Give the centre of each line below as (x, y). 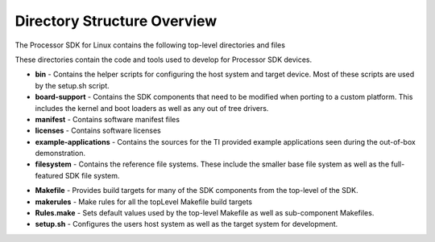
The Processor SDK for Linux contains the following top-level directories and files (150, 45)
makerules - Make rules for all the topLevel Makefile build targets (144, 202)
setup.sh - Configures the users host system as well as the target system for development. (186, 224)
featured (49, 175)
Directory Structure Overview (116, 21)
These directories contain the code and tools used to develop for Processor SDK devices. (164, 59)
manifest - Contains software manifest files (108, 119)
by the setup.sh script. (72, 85)
